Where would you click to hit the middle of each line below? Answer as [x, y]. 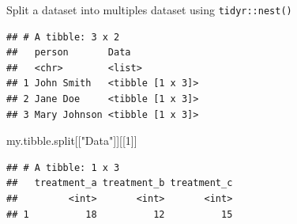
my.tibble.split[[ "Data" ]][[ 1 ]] [72, 140]
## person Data [69, 53]
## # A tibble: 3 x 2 [63, 37]
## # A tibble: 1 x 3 [63, 167]
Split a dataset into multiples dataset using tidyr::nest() [149, 9]
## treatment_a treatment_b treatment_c [120, 183]
